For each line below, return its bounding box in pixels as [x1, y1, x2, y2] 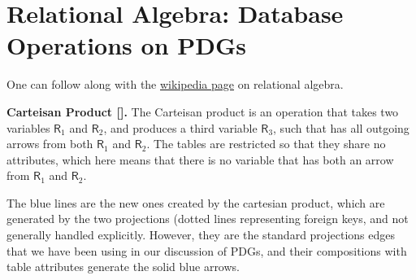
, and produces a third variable [103, 119, 258, 136]
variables [6, 119, 50, 136]
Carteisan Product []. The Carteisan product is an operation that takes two [6, 103, 399, 120]
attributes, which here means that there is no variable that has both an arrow [6, 151, 394, 168]
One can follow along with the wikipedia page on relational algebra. [6, 76, 344, 93]
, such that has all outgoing [273, 119, 409, 136]
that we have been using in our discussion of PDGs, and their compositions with [6, 242, 407, 259]
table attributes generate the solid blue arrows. [6, 258, 240, 275]
